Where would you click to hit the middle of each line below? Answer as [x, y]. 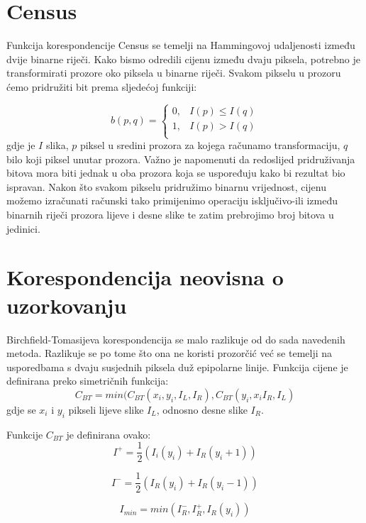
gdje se [21, 409]
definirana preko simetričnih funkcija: [88, 381]
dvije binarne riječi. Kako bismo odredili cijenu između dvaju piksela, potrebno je [183, 59]
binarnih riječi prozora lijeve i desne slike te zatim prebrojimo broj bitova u [170, 215]
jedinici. [23, 228]
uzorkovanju [67, 305]
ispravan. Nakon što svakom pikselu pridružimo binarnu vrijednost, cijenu [166, 186]
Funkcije [25, 434]
